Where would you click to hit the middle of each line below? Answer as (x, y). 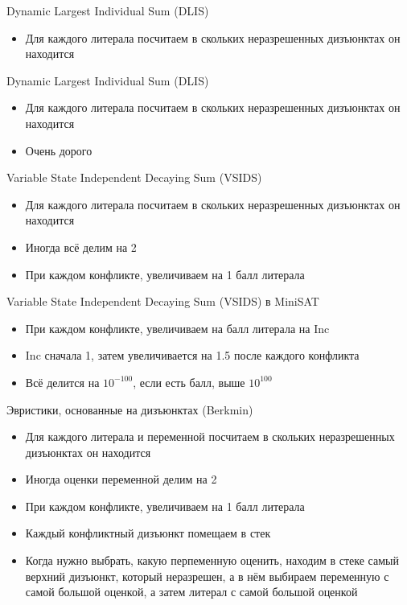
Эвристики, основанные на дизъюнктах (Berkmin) (130, 409)
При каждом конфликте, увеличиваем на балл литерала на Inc (177, 328)
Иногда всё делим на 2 (81, 247)
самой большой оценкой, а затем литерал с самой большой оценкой (191, 592)
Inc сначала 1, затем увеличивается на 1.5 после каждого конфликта (192, 355)
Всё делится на (62, 382)
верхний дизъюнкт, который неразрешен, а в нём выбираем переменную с (207, 576)
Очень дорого (59, 150)
